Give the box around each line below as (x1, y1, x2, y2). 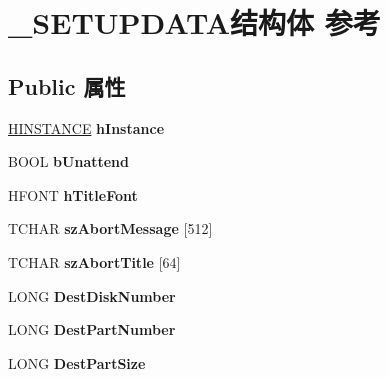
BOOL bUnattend (8, 151, 130, 172)
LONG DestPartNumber (8, 319, 176, 340)
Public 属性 (8, 70, 126, 101)
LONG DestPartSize (8, 352, 146, 373)
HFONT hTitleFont (8, 184, 138, 205)
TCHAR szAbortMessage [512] (8, 218, 213, 239)
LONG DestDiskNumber (8, 285, 176, 306)
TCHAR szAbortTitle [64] (8, 251, 181, 272)
